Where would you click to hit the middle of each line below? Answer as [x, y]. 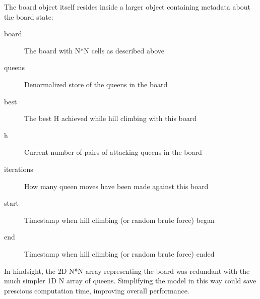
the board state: [29, 16]
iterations [19, 169]
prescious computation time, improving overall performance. [97, 290]
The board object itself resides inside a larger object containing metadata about [127, 7]
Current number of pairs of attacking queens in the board [113, 152]
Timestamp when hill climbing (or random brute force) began [119, 220]
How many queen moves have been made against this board [116, 186]
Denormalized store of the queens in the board [96, 84]
